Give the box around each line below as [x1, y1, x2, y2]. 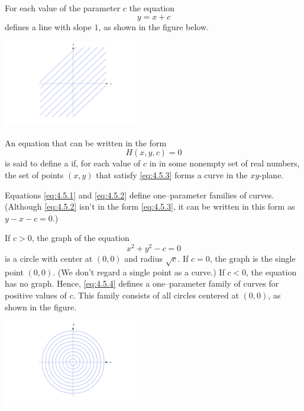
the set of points [5, 168, 64, 181]
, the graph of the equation [31, 232, 130, 244]
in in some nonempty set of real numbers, [149, 157, 300, 169]
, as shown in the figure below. [98, 20, 209, 33]
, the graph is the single [209, 252, 296, 265]
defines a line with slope [5, 20, 92, 33]
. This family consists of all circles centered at [73, 288, 239, 301]
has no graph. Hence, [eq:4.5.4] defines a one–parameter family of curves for [5, 277, 279, 290]
